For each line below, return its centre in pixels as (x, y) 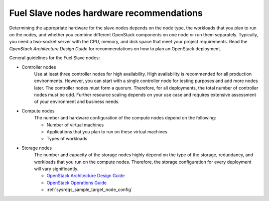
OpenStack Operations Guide (77, 183)
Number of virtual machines (75, 125)
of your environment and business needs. (77, 101)
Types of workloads (67, 139)
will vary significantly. (56, 169)
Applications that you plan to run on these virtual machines (107, 132)
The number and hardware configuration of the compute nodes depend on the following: (125, 118)
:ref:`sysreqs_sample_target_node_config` (90, 190)
